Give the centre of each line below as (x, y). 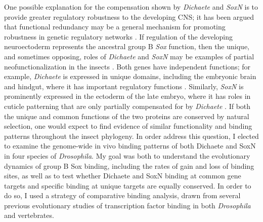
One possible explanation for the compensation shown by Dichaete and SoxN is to (131, 7)
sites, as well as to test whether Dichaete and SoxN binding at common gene (123, 176)
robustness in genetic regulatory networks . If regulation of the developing (119, 36)
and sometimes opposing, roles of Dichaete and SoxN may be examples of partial (129, 56)
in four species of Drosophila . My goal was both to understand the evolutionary (127, 155)
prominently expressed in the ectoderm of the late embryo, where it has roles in (127, 96)
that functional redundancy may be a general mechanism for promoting (115, 27)
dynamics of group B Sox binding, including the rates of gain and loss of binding (129, 165)
